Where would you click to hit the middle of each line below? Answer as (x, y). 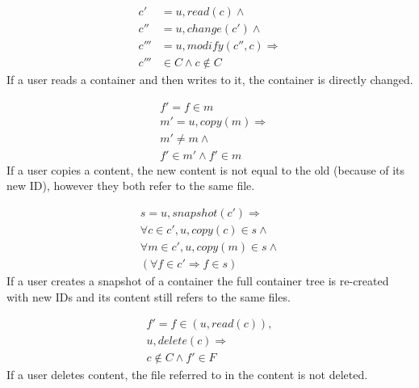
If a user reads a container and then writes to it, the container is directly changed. (210, 80)
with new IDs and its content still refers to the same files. (149, 296)
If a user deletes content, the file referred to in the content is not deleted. (187, 375)
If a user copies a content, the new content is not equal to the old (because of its (206, 169)
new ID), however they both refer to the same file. (131, 186)
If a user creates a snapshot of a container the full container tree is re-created (198, 281)
